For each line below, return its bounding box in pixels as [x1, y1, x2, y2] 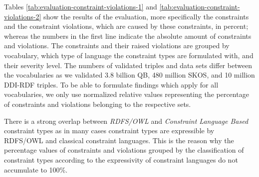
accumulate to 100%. [4, 164, 68, 175]
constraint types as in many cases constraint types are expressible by [4, 125, 215, 136]
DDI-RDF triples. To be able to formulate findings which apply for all [4, 79, 219, 89]
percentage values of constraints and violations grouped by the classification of [4, 145, 244, 155]
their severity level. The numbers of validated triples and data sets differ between [4, 60, 253, 70]
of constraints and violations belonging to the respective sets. [4, 98, 191, 109]
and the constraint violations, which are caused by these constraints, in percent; [4, 21, 249, 31]
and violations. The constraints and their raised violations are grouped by [4, 40, 230, 51]
